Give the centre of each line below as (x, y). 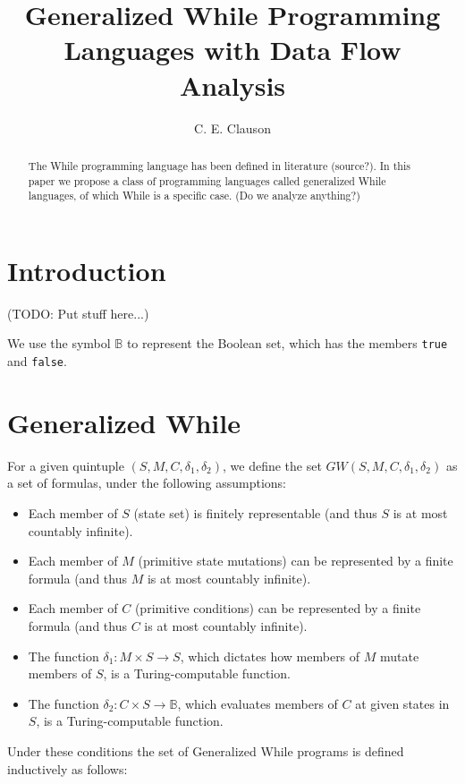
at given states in (402, 703)
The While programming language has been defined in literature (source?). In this (219, 165)
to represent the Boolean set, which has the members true (287, 343)
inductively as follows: (68, 768)
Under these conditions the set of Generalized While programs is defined (206, 750)
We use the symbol (59, 343)
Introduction (87, 270)
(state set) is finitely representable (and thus (255, 513)
